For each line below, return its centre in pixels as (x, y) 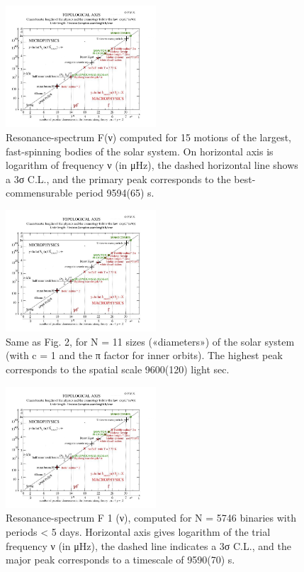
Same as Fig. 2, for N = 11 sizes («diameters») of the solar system (150, 341)
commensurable (39, 193)
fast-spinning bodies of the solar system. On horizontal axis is (140, 151)
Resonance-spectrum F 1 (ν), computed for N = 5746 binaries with (151, 518)
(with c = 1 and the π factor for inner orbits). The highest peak (144, 355)
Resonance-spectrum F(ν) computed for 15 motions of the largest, (149, 137)
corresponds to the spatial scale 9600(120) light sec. (118, 369)
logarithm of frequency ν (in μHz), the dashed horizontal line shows (152, 165)
